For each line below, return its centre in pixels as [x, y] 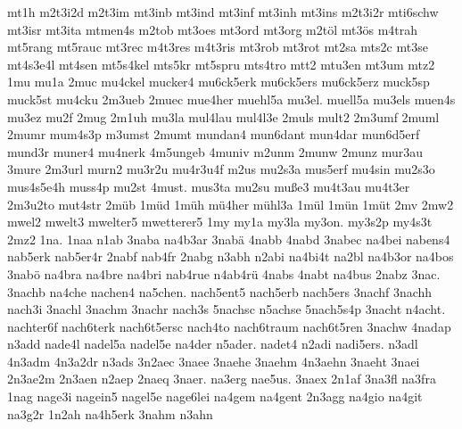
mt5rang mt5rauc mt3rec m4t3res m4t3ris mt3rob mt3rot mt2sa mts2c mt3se [218, 47]
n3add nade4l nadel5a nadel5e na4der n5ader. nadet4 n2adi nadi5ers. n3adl [213, 344]
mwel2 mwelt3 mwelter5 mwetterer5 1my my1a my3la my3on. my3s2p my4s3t [220, 222]
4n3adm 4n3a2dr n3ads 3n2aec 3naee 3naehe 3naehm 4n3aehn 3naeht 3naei [214, 361]
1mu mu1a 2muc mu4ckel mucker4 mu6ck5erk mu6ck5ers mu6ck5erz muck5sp [219, 82]
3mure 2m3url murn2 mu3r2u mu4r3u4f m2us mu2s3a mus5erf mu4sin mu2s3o [221, 169]
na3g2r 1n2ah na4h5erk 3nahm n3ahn [110, 413]
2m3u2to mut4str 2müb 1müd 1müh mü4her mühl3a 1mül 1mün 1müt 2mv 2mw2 [231, 204]
